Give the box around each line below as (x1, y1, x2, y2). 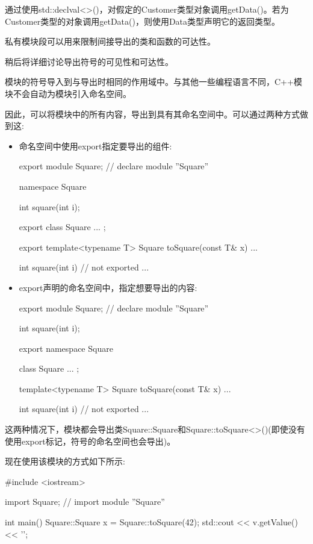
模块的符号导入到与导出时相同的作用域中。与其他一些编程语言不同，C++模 (5, 75, 302, 88)
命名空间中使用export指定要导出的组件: (19, 139, 172, 152)
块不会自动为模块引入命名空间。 (5, 87, 131, 99)
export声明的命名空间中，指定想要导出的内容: (19, 281, 197, 293)
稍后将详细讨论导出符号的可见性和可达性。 (5, 55, 173, 67)
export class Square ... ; (19, 220, 106, 233)
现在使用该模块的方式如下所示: (5, 455, 125, 467)
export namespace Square (19, 342, 113, 354)
